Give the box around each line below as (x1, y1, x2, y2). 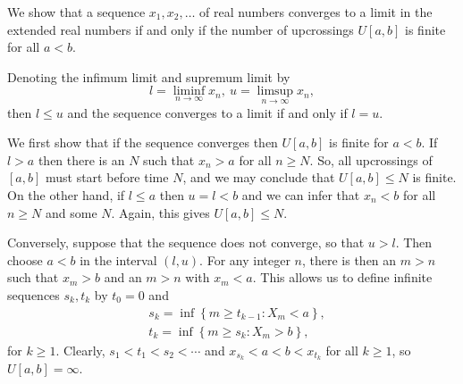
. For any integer (199, 250, 290, 269)
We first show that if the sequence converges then (7, 133, 278, 152)
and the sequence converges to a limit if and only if (67, 103, 348, 121)
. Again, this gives (111, 203, 210, 221)
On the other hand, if (7, 185, 125, 204)
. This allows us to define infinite (252, 268, 433, 287)
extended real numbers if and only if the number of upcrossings (7, 20, 354, 38)
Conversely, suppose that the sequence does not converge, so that (7, 233, 365, 252)
